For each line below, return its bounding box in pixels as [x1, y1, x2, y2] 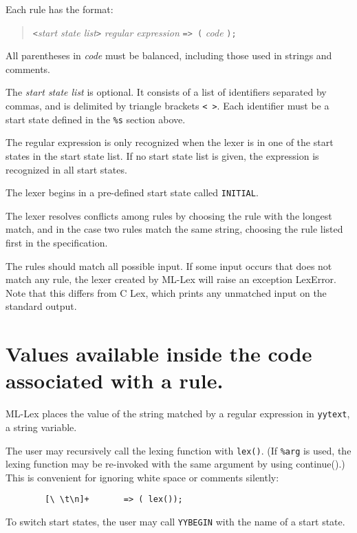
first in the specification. [6, 235, 108, 249]
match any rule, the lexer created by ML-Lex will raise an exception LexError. [6, 272, 336, 286]
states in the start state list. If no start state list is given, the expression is [6, 148, 319, 163]
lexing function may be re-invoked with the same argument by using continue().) [6, 457, 345, 471]
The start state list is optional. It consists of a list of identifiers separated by [6, 85, 327, 99]
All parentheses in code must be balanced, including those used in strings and [6, 48, 332, 63]
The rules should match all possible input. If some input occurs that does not [6, 258, 332, 273]
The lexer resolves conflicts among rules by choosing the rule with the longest [6, 208, 332, 222]
